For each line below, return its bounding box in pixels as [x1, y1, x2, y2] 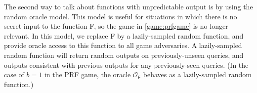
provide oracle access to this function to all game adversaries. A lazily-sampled [4, 40, 242, 50]
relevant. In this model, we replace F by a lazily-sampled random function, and [4, 30, 244, 41]
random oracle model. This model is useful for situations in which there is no [4, 11, 237, 21]
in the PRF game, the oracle [44, 69, 131, 80]
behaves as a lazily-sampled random [143, 69, 252, 80]
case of [4, 69, 24, 80]
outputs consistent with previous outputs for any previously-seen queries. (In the [4, 59, 249, 70]
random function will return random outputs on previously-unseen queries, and [4, 49, 244, 60]
